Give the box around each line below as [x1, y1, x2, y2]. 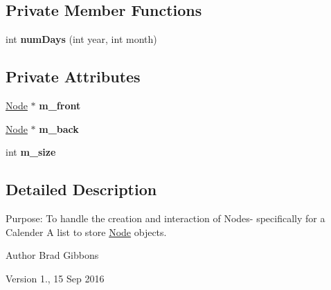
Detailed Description [6, 179, 157, 200]
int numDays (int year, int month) [6, 32, 157, 46]
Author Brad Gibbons [6, 248, 99, 262]
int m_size [6, 145, 56, 159]
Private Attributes [6, 66, 141, 87]
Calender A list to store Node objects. [6, 224, 167, 239]
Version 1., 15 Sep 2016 [6, 271, 105, 285]
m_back [39, 121, 79, 136]
